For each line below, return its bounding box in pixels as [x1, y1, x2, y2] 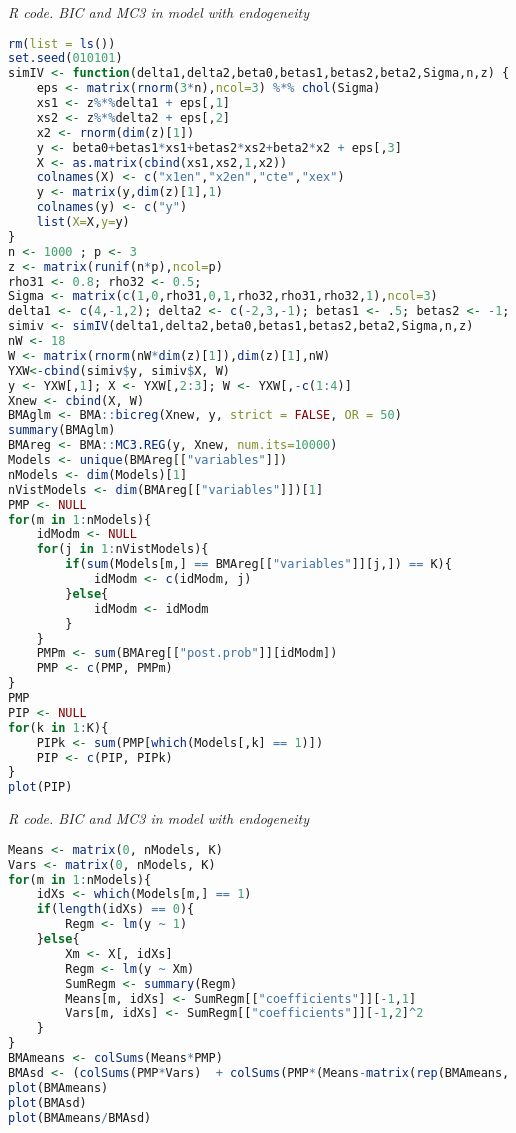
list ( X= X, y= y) [36, 215, 130, 230]
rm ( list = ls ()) [8, 36, 116, 51]
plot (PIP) [8, 780, 73, 795]
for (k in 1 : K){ [8, 720, 109, 735]
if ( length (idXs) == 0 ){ [36, 902, 195, 917]
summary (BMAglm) [8, 423, 116, 438]
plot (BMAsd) [8, 1095, 87, 1110]
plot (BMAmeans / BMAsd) [8, 1110, 152, 1125]
